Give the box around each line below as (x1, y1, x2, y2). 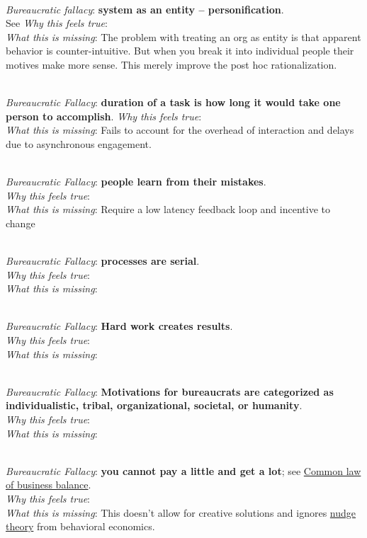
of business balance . (6, 477, 91, 492)
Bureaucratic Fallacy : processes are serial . (6, 253, 200, 268)
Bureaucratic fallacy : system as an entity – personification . (6, 1, 284, 16)
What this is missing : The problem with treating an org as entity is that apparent (6, 29, 361, 44)
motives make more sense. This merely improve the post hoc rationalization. (6, 57, 337, 71)
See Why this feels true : (6, 16, 108, 30)
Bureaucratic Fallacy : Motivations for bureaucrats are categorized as (6, 384, 334, 399)
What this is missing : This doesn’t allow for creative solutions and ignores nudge (6, 505, 356, 520)
